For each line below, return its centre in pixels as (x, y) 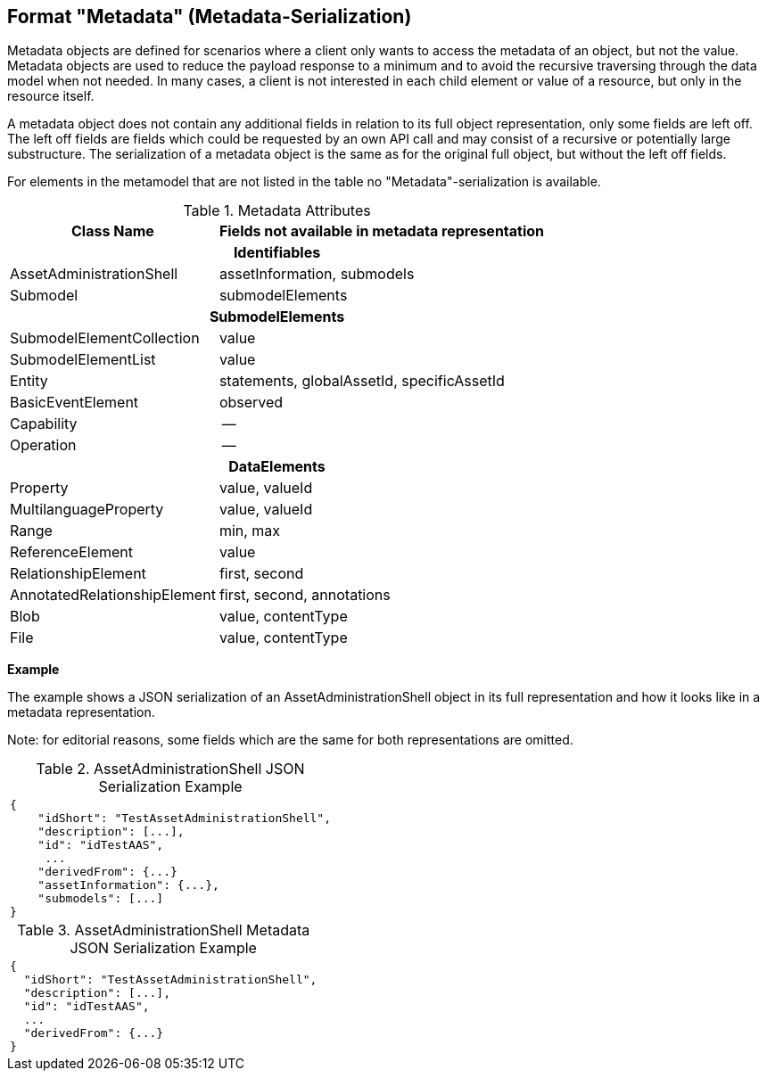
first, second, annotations (305, 595)
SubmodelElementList (83, 360)
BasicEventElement (74, 403)
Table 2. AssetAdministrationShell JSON (170, 769)
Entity (29, 381)
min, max (250, 531)
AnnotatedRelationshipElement (113, 595)
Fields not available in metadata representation (382, 231)
